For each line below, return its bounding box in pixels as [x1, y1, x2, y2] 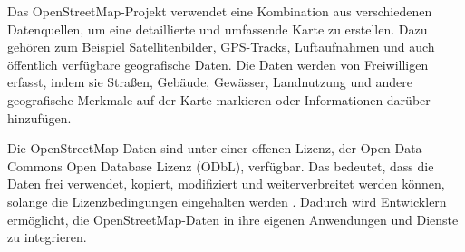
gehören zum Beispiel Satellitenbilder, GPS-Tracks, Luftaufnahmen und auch [7, 37, 435, 56]
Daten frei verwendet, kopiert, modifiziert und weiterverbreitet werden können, [7, 174, 445, 193]
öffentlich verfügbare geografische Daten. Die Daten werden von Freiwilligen [7, 54, 429, 73]
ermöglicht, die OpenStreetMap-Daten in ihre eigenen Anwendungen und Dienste [7, 209, 459, 228]
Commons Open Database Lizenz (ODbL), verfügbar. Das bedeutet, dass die [7, 156, 434, 175]
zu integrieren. [7, 228, 87, 247]
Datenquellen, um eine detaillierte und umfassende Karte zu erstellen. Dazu [7, 19, 428, 38]
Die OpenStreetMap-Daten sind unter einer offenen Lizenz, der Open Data [7, 139, 422, 158]
